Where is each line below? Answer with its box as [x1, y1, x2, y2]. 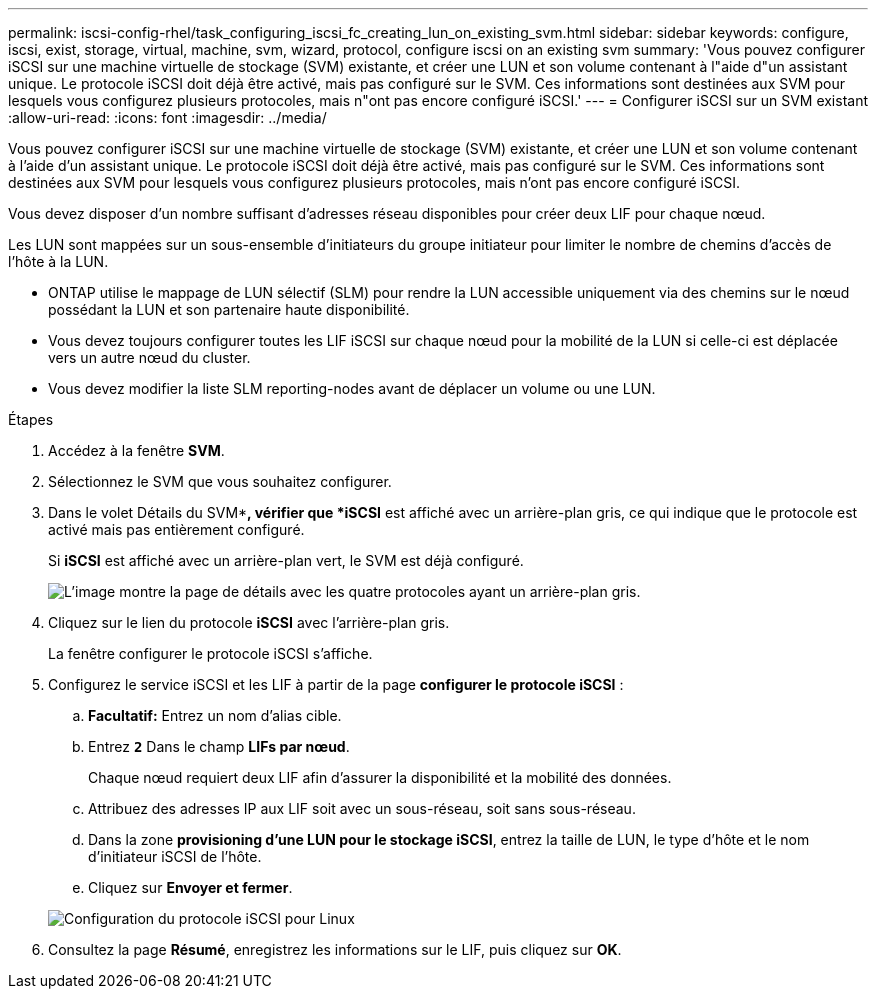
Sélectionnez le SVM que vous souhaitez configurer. [48, 473, 392, 490]
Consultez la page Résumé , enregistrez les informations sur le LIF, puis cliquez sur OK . [48, 941, 622, 958]
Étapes [8, 411, 54, 428]
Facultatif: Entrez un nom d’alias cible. [88, 707, 342, 724]
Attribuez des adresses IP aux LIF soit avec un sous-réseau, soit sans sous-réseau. [88, 800, 636, 817]
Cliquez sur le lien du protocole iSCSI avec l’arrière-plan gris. [48, 614, 450, 631]
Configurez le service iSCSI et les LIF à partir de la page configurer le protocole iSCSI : [48, 676, 624, 693]
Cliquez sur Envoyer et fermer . [88, 879, 293, 896]
